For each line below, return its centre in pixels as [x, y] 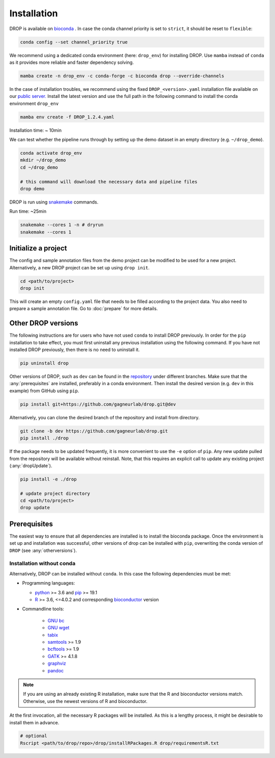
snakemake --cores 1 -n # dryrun [62, 225]
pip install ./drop [44, 438]
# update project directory [55, 493]
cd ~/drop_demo [39, 167]
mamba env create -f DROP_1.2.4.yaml [67, 117]
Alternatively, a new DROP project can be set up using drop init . [79, 267]
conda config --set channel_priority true [74, 42]
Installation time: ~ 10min [36, 130]
